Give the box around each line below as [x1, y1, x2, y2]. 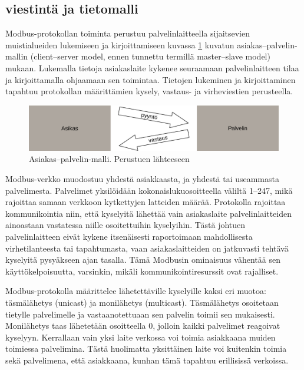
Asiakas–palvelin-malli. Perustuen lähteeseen [29, 153, 190, 165]
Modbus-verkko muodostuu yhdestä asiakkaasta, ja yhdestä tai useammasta [5, 172, 279, 184]
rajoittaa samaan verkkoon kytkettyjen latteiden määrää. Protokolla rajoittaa [5, 196, 286, 208]
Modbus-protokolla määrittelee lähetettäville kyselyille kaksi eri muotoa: [5, 285, 266, 297]
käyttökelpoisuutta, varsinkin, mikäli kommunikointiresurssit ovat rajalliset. [5, 265, 279, 277]
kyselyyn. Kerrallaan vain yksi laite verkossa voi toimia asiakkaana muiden [5, 331, 276, 343]
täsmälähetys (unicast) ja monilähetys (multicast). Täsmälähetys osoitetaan [5, 296, 279, 308]
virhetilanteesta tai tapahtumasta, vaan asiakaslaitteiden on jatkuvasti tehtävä [5, 242, 289, 254]
